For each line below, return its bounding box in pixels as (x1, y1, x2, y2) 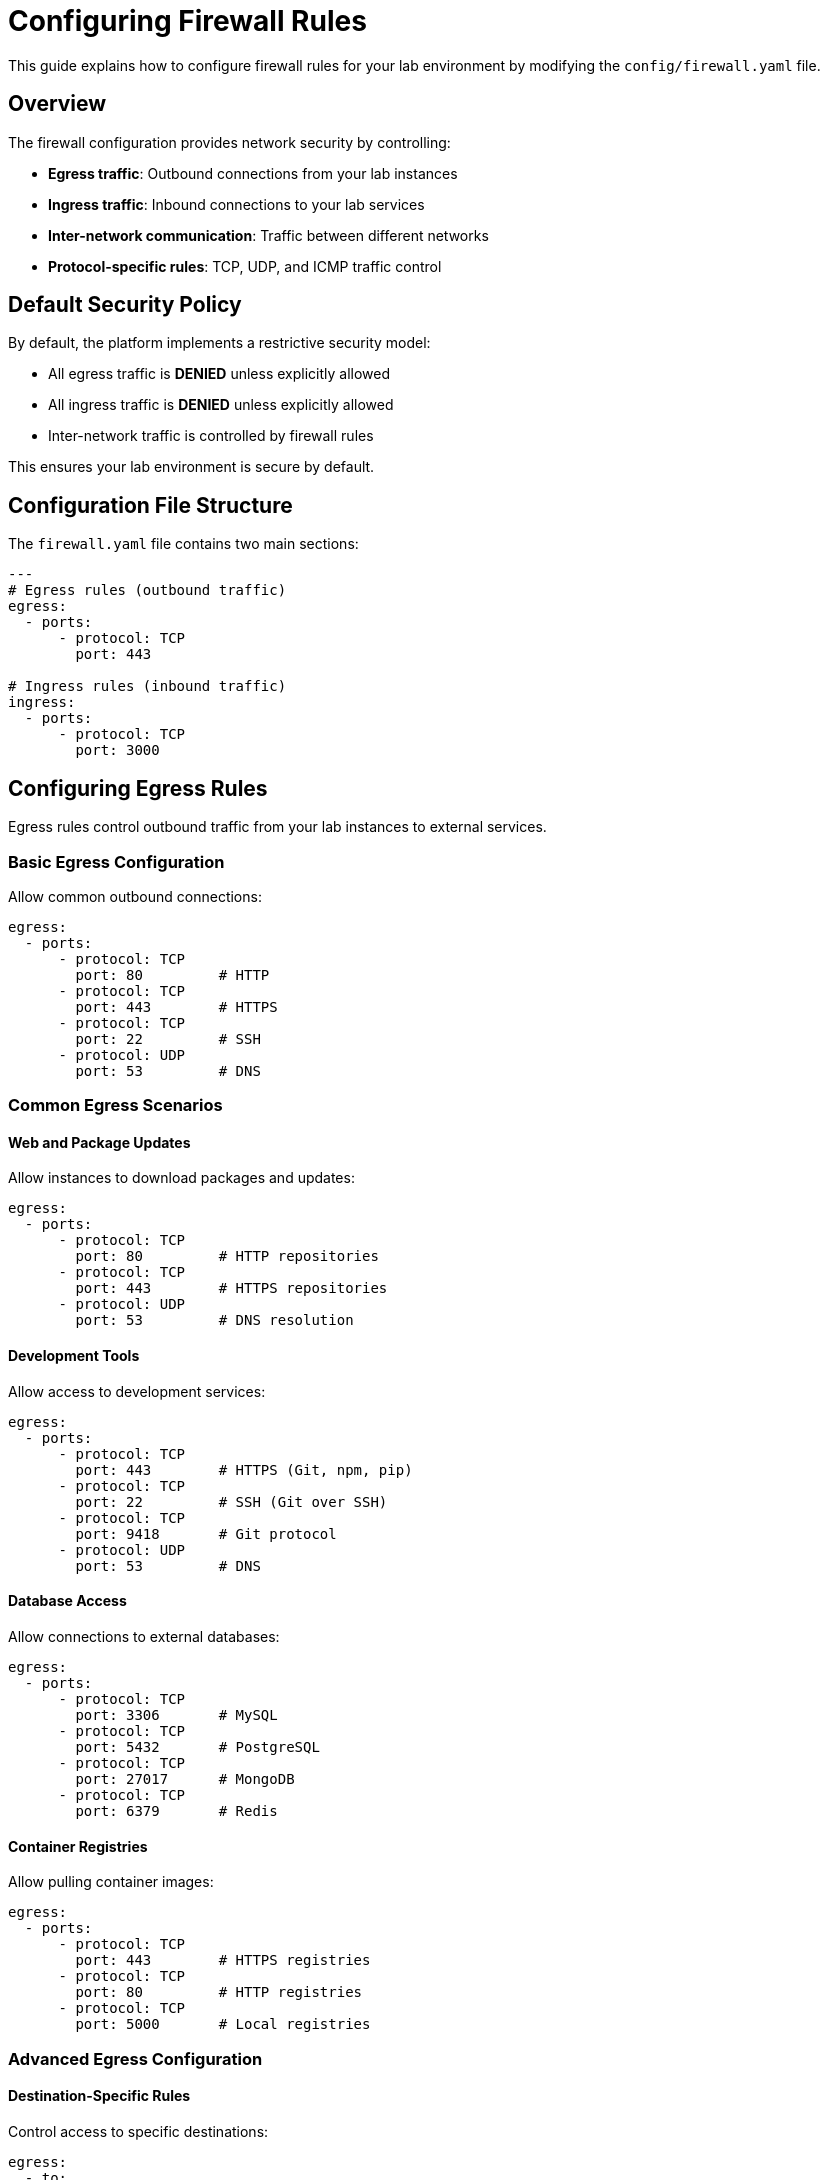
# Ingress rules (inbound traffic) (8, 678, 287, 695)
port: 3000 (75, 742, 160, 759)
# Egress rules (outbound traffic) (8, 582, 287, 599)
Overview (8, 91, 107, 117)
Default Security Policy (8, 292, 242, 318)
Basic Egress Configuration (8, 851, 225, 872)
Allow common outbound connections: (8, 887, 262, 905)
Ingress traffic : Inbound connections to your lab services (48, 195, 425, 213)
